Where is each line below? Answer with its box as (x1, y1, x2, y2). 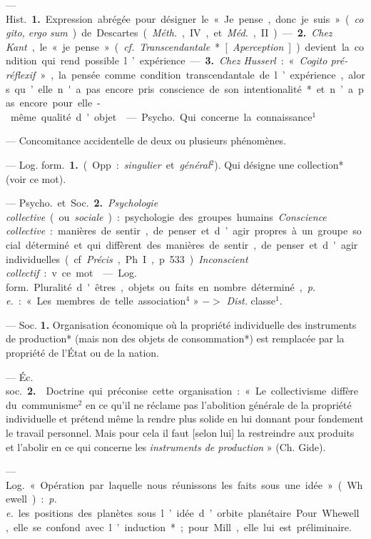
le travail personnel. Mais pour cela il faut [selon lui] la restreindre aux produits (6, 425, 355, 440)
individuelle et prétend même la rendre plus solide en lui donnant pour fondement (6, 411, 364, 426)
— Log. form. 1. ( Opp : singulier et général (6, 157, 210, 172)
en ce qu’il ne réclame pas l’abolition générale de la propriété (85, 397, 352, 412)
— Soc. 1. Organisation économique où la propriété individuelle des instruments (6, 317, 357, 332)
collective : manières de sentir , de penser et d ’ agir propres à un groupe (6, 223, 348, 238)
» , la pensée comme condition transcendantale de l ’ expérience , (40, 66, 344, 81)
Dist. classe (226, 293, 275, 308)
